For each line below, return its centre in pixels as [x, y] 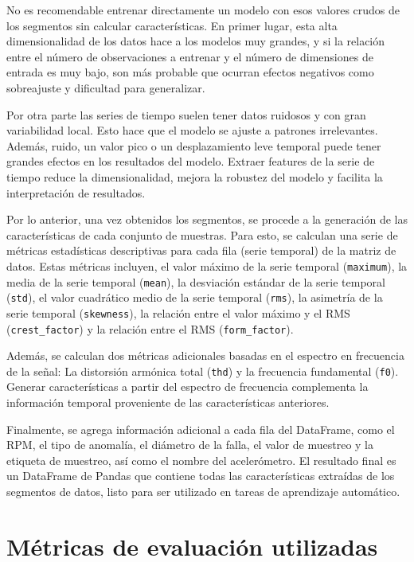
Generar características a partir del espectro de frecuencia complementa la [187, 386]
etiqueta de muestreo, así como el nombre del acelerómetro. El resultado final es [201, 460]
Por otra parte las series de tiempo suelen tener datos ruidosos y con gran [186, 114]
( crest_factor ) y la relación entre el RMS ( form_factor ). [150, 328]
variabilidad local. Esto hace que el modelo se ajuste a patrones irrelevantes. [192, 130]
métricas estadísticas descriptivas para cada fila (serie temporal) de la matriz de [201, 250]
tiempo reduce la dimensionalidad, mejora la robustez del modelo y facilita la [195, 176]
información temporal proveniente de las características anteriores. [168, 402]
